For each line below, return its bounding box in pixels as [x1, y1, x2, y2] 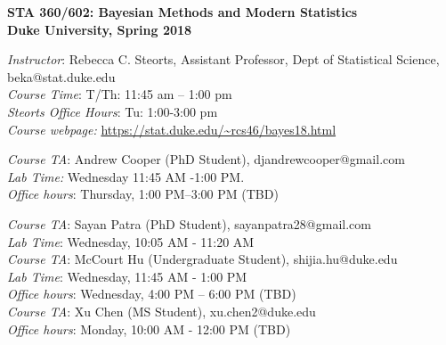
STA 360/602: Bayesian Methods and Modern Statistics [7, 3, 358, 21]
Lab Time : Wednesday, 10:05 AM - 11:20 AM [7, 232, 255, 251]
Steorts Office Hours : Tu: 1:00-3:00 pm [7, 102, 218, 120]
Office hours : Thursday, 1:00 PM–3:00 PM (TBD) [7, 185, 279, 203]
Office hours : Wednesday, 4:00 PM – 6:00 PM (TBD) [7, 284, 296, 303]
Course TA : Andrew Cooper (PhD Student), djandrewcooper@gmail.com [7, 150, 405, 168]
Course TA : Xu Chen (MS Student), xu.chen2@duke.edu [7, 301, 316, 320]
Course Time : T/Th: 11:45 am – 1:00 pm [7, 85, 232, 103]
